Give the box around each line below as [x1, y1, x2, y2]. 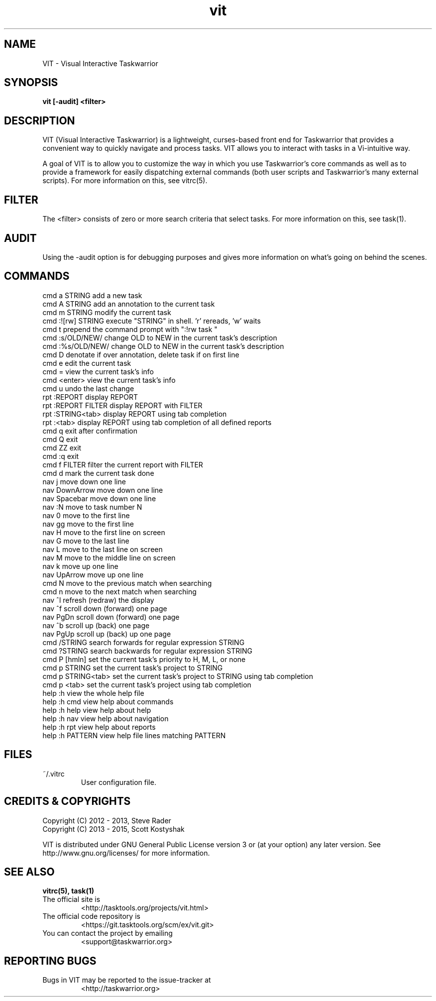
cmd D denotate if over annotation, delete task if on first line [42, 350, 239, 359]
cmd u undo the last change [42, 384, 134, 393]
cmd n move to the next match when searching [42, 587, 197, 596]
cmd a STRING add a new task [42, 291, 142, 300]
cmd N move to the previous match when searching [42, 578, 212, 587]
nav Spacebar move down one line [42, 494, 156, 503]
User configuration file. [81, 778, 156, 786]
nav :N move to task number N [42, 502, 142, 511]
